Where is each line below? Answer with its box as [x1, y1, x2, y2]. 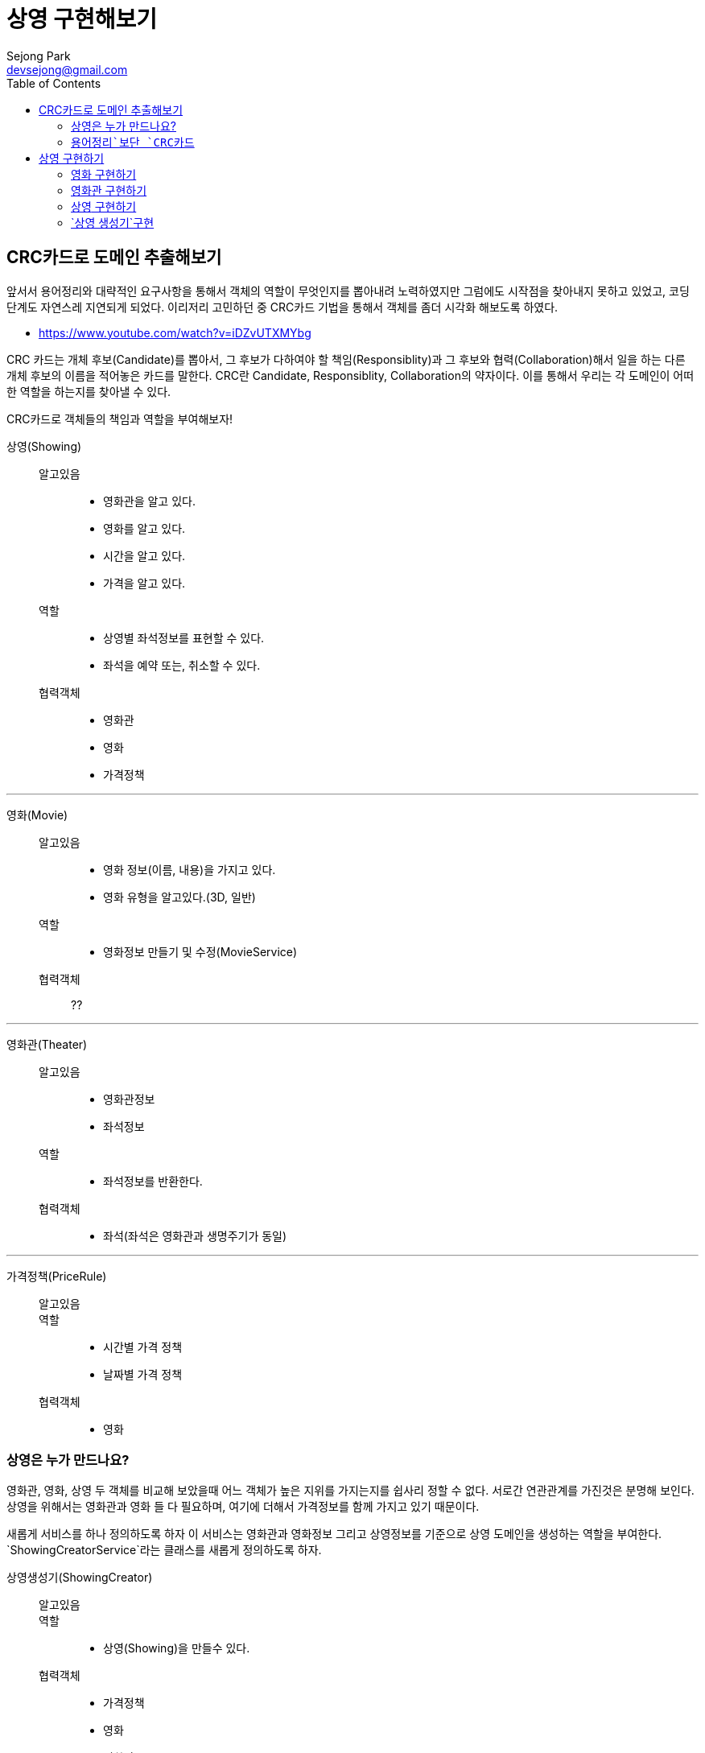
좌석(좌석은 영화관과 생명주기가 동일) [103, 1228, 287, 1243]
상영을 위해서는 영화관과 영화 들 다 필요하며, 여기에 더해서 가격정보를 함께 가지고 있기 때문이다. [6, 1499, 480, 1514]
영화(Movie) [6, 807, 68, 822]
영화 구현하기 [71, 167, 137, 181]
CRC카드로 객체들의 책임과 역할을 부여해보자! [6, 411, 233, 426]
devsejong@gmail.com [6, 62, 128, 76]
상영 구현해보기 [6, 6, 157, 33]
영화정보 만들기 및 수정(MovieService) [103, 944, 298, 959]
